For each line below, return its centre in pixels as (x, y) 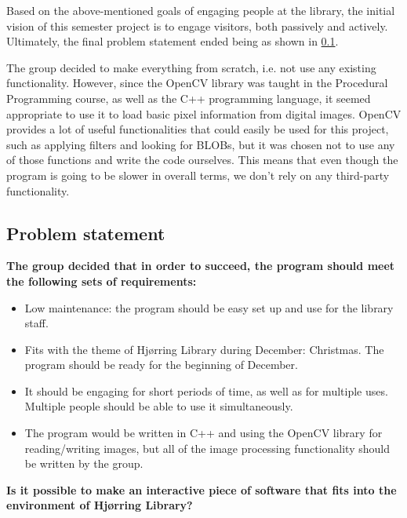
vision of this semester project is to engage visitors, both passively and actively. (197, 26)
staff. (36, 323)
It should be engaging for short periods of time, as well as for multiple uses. (206, 390)
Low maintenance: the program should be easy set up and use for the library (209, 307)
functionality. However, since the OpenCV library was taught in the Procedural (197, 83)
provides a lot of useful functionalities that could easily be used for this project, (198, 129)
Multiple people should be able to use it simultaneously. (159, 406)
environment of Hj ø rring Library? (100, 505)
